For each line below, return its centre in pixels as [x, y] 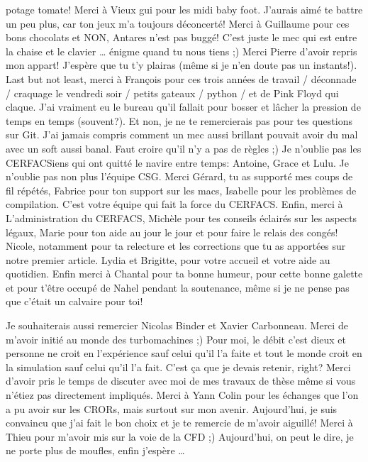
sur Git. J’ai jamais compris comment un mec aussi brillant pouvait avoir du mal [182, 134]
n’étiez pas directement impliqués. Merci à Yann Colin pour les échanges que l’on [182, 395]
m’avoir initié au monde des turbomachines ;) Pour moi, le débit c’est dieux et [176, 339]
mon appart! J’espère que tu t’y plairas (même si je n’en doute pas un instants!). [182, 65]
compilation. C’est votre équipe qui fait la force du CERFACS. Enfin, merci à [174, 204]
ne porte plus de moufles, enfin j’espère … [95, 450]
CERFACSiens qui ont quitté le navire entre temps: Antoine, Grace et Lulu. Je [177, 162]
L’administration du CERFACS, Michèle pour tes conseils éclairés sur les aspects [182, 218]
